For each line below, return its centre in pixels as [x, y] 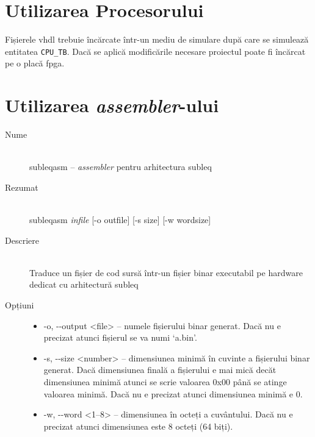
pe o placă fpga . [35, 63]
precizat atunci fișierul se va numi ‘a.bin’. [120, 337]
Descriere [22, 240]
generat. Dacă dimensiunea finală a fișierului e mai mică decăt [160, 370]
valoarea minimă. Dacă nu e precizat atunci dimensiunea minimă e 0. [173, 393]
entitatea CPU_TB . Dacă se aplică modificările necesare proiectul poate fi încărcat [155, 51]
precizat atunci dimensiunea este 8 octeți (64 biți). [138, 426]
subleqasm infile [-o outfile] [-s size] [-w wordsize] [120, 220]
